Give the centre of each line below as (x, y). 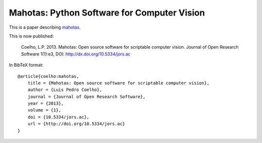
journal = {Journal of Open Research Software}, (86, 97)
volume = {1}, (44, 110)
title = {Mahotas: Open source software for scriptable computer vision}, (118, 83)
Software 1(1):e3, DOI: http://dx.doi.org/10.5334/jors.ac (76, 54)
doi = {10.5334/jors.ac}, (58, 117)
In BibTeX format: (26, 65)
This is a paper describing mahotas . (45, 27)
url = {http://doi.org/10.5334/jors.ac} (76, 124)
